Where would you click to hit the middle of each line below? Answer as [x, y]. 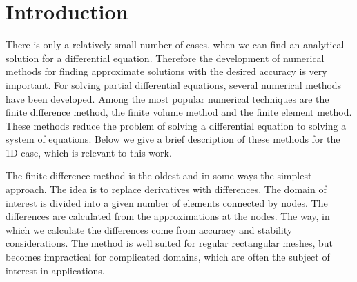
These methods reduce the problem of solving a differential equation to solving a [176, 125]
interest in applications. [55, 270]
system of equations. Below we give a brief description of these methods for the [173, 139]
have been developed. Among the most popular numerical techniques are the [167, 98]
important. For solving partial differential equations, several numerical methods [174, 84]
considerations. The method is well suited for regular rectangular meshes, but [169, 243]
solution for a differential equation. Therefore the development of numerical [165, 58]
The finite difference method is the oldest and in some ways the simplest [159, 175]
